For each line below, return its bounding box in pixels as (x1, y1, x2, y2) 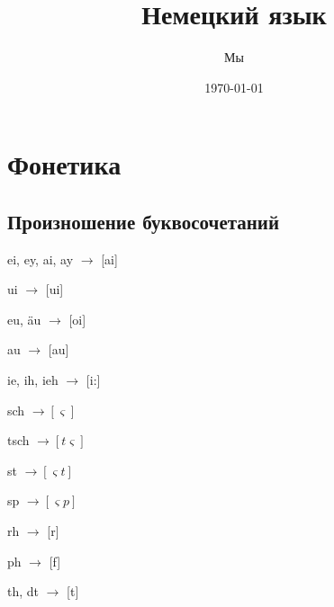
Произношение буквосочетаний (7, 207, 280, 235)
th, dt (7, 582, 40, 601)
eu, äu (7, 309, 41, 328)
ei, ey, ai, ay (7, 249, 74, 268)
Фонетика (7, 146, 122, 183)
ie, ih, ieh (7, 370, 59, 389)
